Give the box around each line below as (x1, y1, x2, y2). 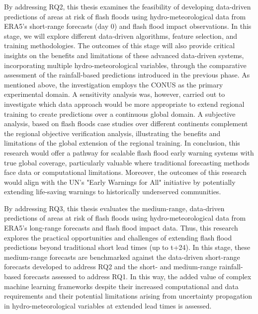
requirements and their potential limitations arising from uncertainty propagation (4, 291, 253, 301)
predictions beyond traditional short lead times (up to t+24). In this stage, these (4, 242, 251, 252)
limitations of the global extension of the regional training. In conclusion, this (4, 138, 240, 148)
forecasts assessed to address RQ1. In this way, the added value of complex (23, 271, 252, 282)
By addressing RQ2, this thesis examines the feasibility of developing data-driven (4, 1, 251, 11)
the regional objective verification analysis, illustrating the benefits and (4, 128, 221, 138)
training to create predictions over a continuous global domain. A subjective (4, 108, 236, 119)
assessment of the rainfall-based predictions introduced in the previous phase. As (4, 70, 250, 80)
